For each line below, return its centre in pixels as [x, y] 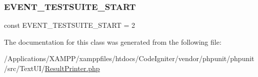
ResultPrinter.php [72, 68]
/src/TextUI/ [24, 68]
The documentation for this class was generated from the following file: [113, 41]
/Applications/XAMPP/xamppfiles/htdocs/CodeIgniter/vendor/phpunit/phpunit [129, 58]
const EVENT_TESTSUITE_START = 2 [70, 25]
